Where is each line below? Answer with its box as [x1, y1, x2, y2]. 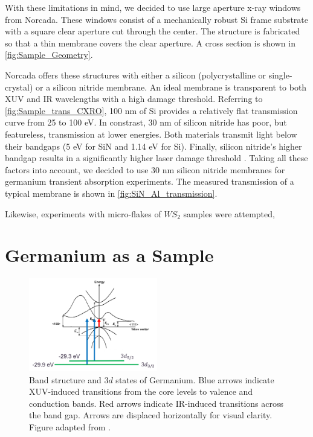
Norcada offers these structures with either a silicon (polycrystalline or [5, 68, 266, 81]
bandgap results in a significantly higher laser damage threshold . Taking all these [5, 152, 308, 164]
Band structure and [29, 373, 102, 386]
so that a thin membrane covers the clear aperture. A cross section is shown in [5, 36, 295, 49]
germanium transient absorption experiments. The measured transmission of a [5, 175, 294, 188]
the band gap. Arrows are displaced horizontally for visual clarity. [29, 409, 273, 421]
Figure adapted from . [29, 421, 111, 433]
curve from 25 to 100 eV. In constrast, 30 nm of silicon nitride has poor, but [5, 116, 287, 129]
